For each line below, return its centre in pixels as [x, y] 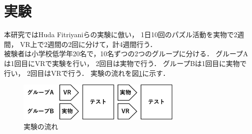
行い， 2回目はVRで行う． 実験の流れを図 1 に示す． [87, 73]
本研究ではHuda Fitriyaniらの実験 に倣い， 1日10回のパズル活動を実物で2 [121, 34]
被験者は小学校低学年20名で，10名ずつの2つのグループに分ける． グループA [126, 54]
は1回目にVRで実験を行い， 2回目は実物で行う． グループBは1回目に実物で [126, 63]
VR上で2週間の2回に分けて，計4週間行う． [88, 44]
